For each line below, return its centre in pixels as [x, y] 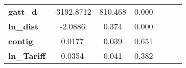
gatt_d [23, 11]
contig [21, 41]
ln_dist [23, 26]
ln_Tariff [27, 56]
